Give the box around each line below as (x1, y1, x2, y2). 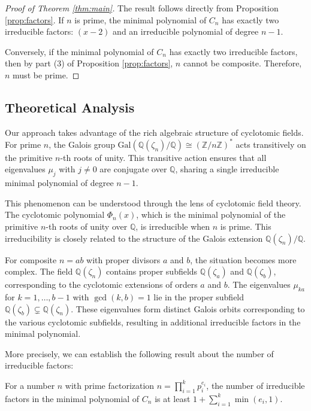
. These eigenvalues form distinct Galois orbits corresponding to (71, 302, 305, 315)
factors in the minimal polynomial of (5, 392, 140, 404)
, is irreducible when (135, 220, 210, 233)
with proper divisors (86, 253, 161, 266)
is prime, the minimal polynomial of (74, 13, 207, 26)
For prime (5, 138, 41, 150)
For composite (5, 253, 57, 266)
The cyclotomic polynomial (5, 208, 105, 221)
